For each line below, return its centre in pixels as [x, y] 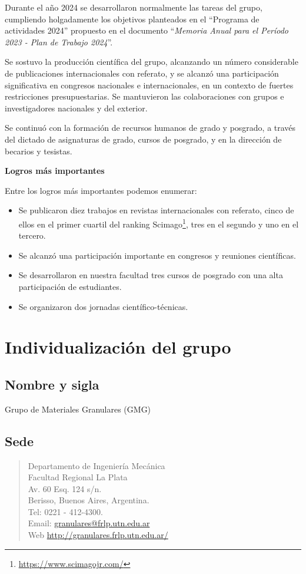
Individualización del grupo [118, 347]
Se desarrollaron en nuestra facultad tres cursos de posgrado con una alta [151, 275]
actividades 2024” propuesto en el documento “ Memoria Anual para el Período [147, 30]
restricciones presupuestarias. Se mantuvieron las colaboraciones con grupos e [144, 96]
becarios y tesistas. [39, 151]
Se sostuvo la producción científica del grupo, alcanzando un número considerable [152, 62]
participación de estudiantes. [70, 286]
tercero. [32, 235]
